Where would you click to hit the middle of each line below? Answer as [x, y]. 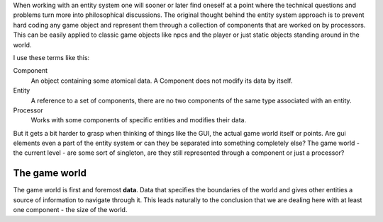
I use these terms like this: [51, 57]
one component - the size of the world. [70, 210]
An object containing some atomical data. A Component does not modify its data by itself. [162, 81]
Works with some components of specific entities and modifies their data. [139, 120]
